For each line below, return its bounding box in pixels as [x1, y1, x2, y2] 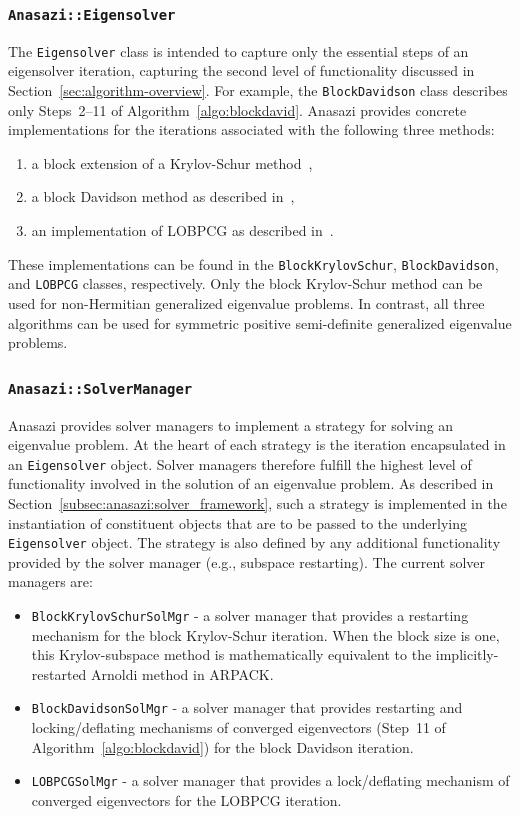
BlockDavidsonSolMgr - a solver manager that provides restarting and [31, 697, 463, 718]
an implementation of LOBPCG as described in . [31, 220, 334, 241]
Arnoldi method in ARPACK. [91, 663, 274, 684]
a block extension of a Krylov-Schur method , [31, 152, 313, 173]
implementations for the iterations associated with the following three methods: [8, 119, 495, 140]
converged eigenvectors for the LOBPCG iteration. [31, 789, 342, 810]
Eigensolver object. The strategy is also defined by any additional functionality [8, 532, 501, 553]
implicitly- [435, 644, 499, 665]
